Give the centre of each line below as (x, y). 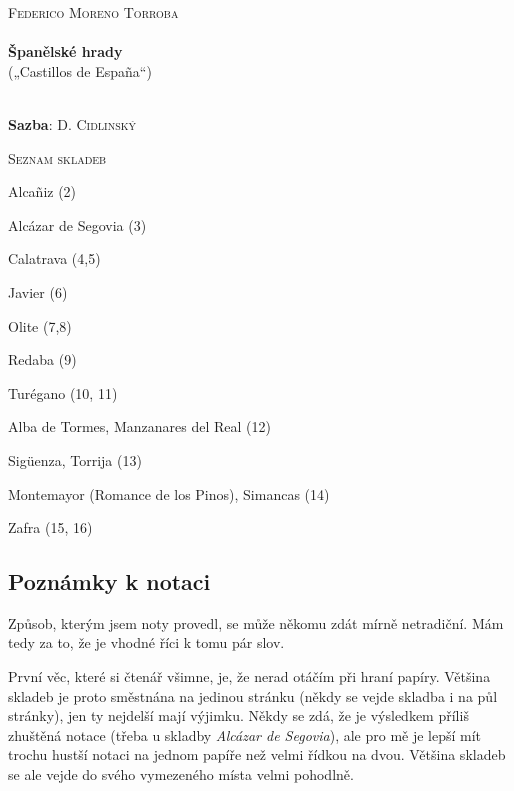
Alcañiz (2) (42, 191)
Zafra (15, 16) (50, 527)
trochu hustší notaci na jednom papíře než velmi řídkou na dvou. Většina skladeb (257, 754)
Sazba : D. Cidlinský (72, 123)
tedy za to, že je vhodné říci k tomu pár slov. (146, 642)
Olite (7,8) (40, 325)
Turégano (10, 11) (63, 392)
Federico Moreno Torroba (93, 12)
